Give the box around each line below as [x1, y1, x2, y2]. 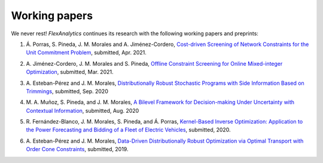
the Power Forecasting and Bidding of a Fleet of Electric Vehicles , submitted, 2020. [26, 126, 231, 134]
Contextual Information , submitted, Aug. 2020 [26, 107, 139, 114]
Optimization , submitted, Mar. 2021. [26, 69, 114, 76]
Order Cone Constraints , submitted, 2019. [26, 146, 129, 153]
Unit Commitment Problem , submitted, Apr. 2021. [26, 49, 147, 56]
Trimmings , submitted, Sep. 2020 [26, 87, 109, 95]
